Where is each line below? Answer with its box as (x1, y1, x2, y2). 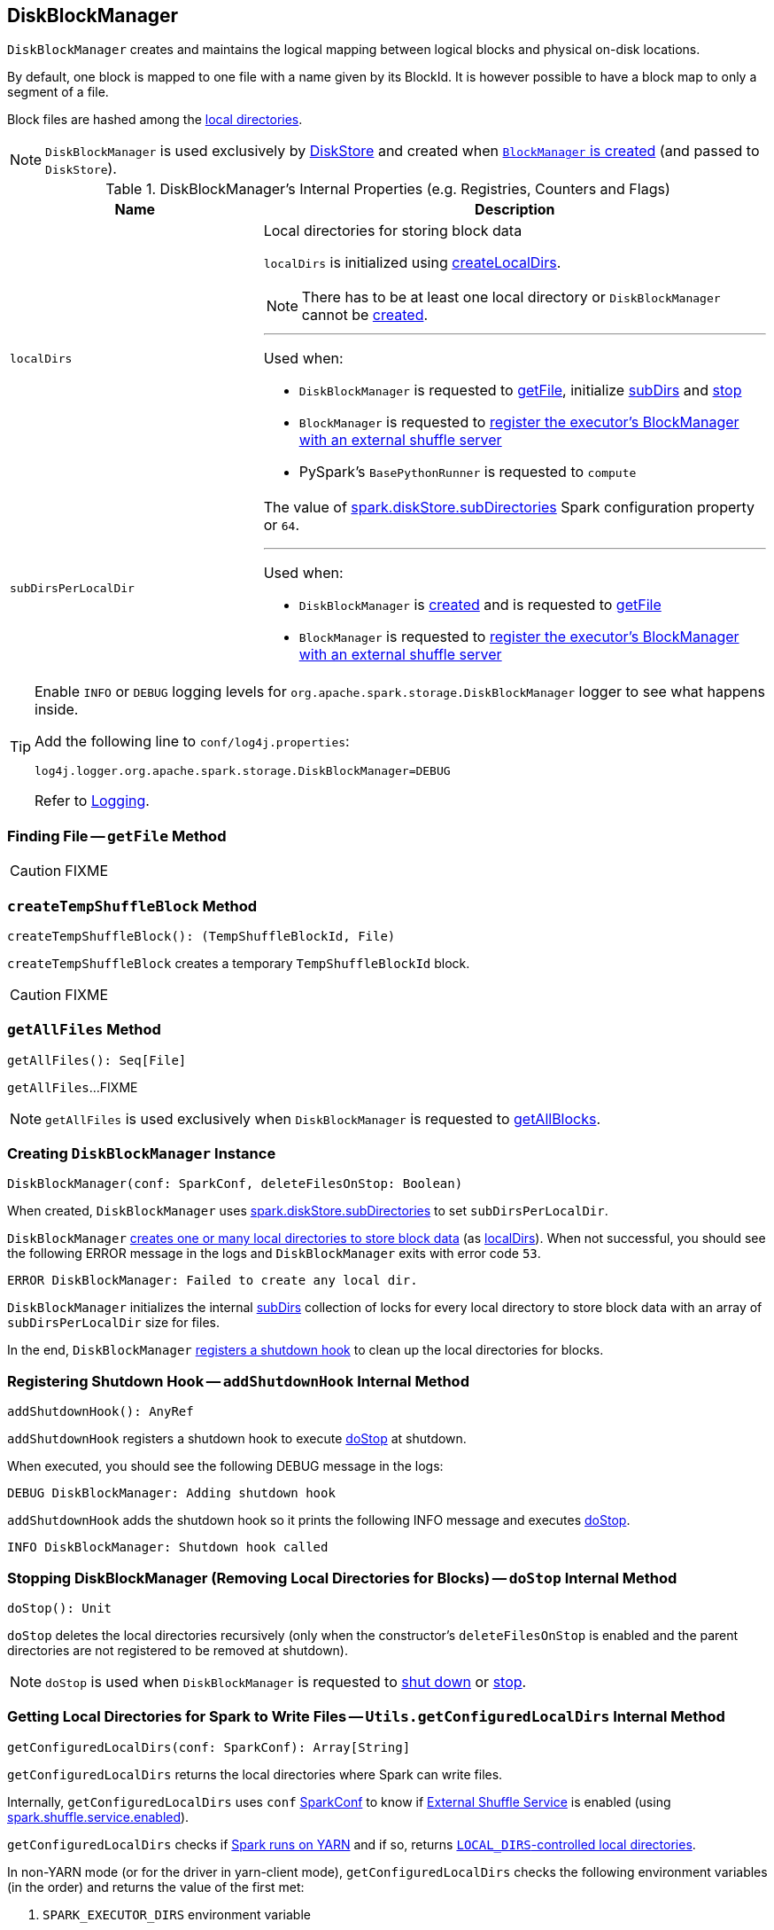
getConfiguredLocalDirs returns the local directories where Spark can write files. (7, 1766, 503, 1782)
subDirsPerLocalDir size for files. (7, 1315, 220, 1331)
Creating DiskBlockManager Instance (7, 1145, 276, 1163)
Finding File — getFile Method (7, 826, 227, 845)
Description (475, 200, 555, 219)
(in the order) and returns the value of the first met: (7, 1879, 305, 1895)
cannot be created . (301, 306, 429, 324)
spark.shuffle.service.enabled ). (7, 1809, 190, 1825)
